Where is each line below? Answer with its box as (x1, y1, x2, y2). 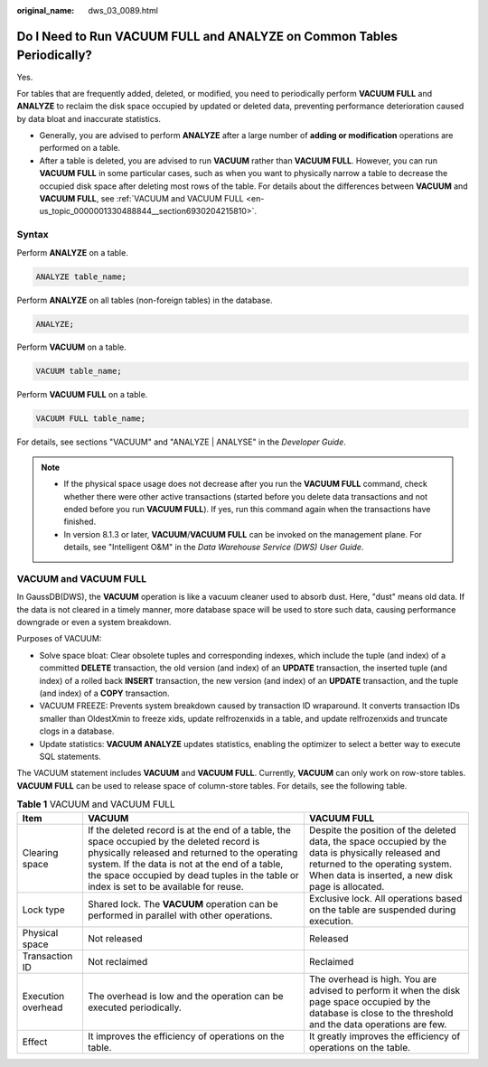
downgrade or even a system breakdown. (16, 617, 172, 628)
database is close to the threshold (308, 1006, 454, 1019)
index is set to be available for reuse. (87, 880, 244, 893)
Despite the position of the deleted (308, 823, 456, 836)
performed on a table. (39, 143, 121, 154)
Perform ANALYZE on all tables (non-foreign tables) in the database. (16, 295, 273, 305)
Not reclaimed (87, 955, 148, 968)
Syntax (16, 229, 49, 241)
